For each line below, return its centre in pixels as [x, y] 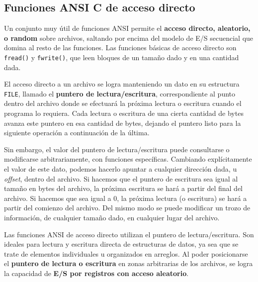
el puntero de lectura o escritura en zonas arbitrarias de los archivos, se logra [129, 263]
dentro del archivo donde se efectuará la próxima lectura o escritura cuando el [123, 103]
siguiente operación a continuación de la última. [77, 133]
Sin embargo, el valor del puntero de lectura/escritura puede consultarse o [117, 149]
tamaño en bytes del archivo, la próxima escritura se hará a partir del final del [124, 188]
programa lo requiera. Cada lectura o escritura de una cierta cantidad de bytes [124, 113]
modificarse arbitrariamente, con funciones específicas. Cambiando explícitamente [128, 159]
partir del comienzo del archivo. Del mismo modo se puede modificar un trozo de [127, 208]
